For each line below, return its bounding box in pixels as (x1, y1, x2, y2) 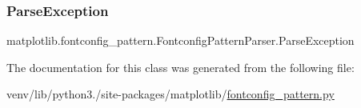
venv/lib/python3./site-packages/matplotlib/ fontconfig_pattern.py (6, 86, 335, 102)
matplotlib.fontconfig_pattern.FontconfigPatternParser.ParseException (6, 32, 355, 49)
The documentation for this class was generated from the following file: (6, 58, 355, 75)
